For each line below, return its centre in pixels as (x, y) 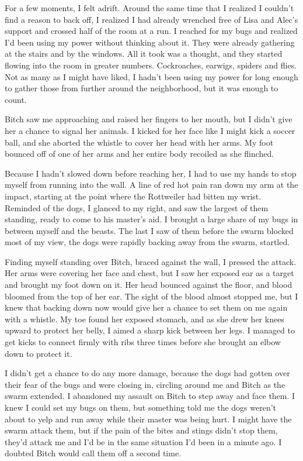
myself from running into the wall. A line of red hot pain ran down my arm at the (151, 185)
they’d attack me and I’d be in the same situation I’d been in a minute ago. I (143, 441)
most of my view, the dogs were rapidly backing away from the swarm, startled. (147, 242)
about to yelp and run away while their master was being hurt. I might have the (148, 419)
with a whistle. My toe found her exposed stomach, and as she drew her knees (144, 319)
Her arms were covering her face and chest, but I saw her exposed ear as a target (149, 273)
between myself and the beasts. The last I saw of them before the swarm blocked (149, 230)
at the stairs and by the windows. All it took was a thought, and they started (144, 54)
